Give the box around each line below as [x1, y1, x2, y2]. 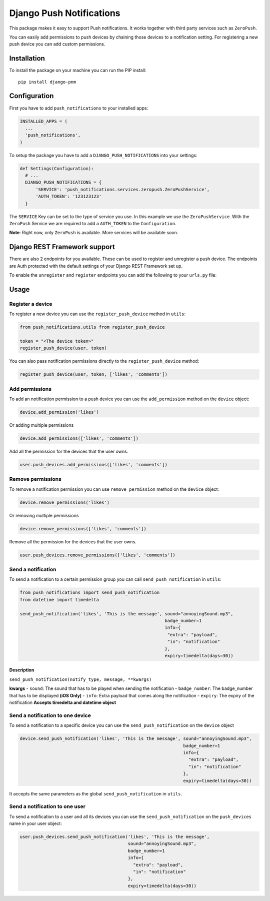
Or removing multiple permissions [9, 512, 79, 518]
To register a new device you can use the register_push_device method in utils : [9, 311, 186, 317]
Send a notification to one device [9, 712, 91, 719]
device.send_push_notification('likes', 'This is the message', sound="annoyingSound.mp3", [19, 736, 252, 741]
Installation [9, 54, 45, 63]
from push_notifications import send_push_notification [19, 590, 160, 595]
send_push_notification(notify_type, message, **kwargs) [9, 676, 152, 682]
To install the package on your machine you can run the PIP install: [9, 68, 146, 74]
